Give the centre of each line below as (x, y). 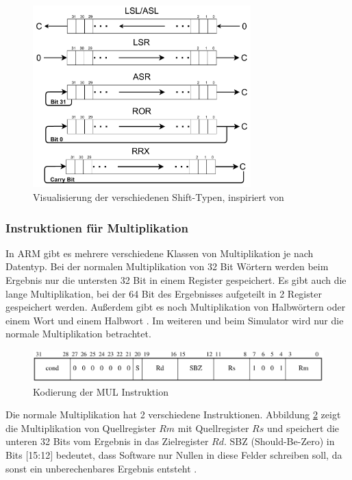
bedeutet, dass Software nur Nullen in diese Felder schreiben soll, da (199, 454)
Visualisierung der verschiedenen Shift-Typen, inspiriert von (159, 197)
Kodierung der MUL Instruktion (101, 391)
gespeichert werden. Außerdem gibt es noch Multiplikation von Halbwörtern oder (176, 307)
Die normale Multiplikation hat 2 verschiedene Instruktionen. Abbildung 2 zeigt (173, 415)
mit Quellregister (213, 428)
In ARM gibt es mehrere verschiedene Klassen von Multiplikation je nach (160, 253)
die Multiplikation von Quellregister (81, 428)
